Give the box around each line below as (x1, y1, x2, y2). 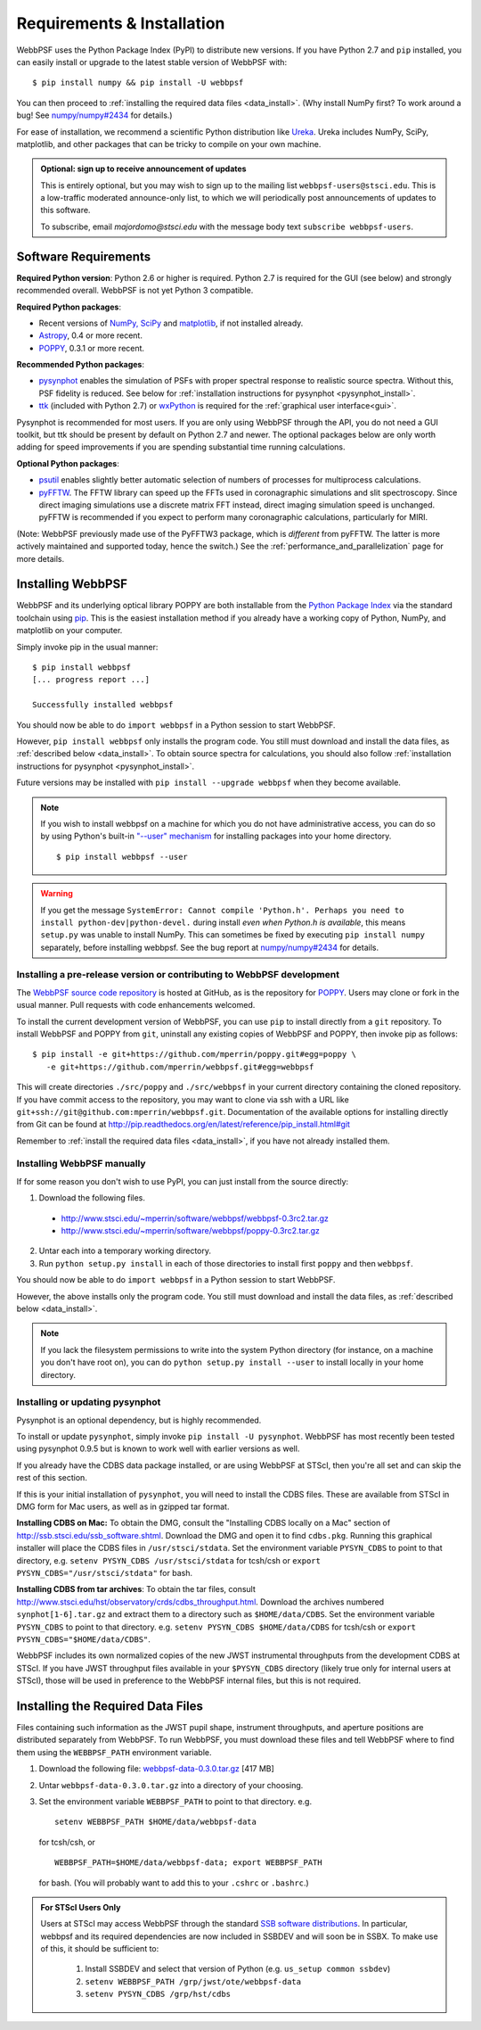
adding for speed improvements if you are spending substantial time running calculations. (16, 441, 346, 452)
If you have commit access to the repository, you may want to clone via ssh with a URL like (16, 1093, 349, 1105)
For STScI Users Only (40, 1902, 121, 1912)
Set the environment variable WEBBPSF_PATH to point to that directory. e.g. (38, 1795, 312, 1806)
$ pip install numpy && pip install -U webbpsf (32, 78, 244, 88)
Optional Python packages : (16, 458, 119, 468)
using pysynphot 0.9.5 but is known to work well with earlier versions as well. (16, 1443, 300, 1454)
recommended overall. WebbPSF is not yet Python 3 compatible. (16, 285, 254, 296)
